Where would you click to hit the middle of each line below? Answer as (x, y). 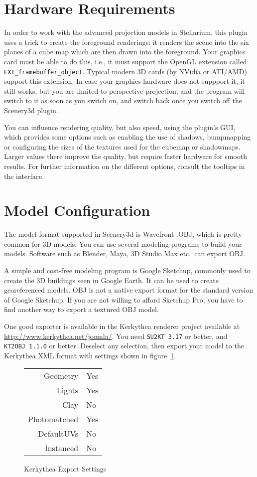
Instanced (62, 448)
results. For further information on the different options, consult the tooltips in (125, 166)
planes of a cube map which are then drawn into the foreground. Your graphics (125, 52)
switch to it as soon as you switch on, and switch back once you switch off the (123, 100)
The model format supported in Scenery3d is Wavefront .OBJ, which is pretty (123, 234)
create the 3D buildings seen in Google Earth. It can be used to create (111, 280)
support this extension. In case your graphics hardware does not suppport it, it (125, 81)
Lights (67, 390)
